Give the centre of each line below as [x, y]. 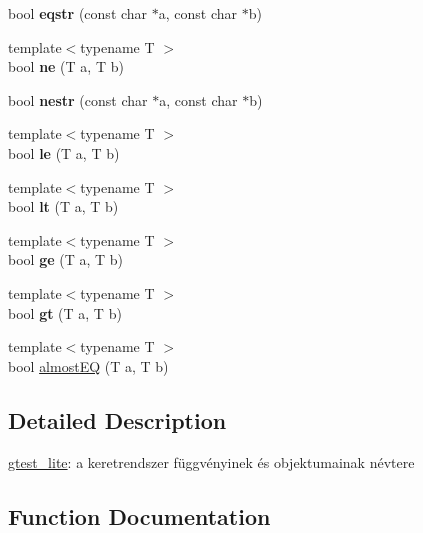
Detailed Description [117, 419]
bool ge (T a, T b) [65, 259]
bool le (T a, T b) [64, 152]
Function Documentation [139, 515]
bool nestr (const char [78, 99]
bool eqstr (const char [78, 13]
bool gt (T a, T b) [65, 312]
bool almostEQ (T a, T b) [88, 365]
